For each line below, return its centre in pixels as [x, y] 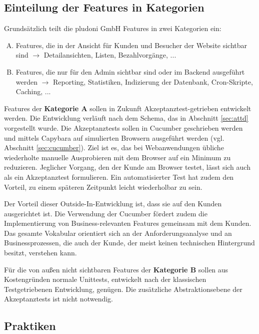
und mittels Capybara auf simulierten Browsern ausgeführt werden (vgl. [114, 137]
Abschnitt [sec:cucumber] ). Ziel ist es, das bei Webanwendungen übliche [114, 147]
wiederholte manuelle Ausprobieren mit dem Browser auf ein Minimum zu [117, 157]
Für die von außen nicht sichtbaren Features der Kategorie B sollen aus [116, 269]
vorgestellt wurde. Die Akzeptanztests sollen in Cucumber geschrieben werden [123, 127]
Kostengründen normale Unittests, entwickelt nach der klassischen [105, 279]
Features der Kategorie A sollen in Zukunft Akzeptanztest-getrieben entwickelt [128, 108]
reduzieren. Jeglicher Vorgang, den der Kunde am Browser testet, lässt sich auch [127, 167]
